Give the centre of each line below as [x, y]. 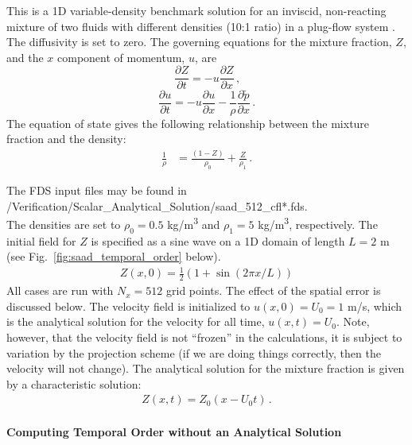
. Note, [353, 321]
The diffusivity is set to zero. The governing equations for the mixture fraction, [199, 42]
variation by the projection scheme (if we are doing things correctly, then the [194, 352]
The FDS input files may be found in [97, 190]
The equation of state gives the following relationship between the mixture [188, 123]
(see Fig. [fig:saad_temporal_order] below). [114, 256]
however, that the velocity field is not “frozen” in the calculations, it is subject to [204, 337]
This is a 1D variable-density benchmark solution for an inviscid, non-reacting [196, 10]
